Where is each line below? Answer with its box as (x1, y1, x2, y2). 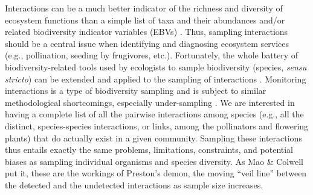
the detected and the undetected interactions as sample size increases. (5, 178, 263, 191)
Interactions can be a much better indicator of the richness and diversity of (5, 2, 283, 14)
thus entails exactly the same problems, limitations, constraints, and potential (5, 143, 294, 156)
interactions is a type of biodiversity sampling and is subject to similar (5, 84, 266, 97)
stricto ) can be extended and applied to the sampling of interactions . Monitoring (5, 72, 306, 85)
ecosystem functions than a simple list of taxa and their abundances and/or (5, 13, 285, 26)
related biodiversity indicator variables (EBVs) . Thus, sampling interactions (5, 25, 288, 38)
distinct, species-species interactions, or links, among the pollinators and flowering (5, 119, 309, 132)
